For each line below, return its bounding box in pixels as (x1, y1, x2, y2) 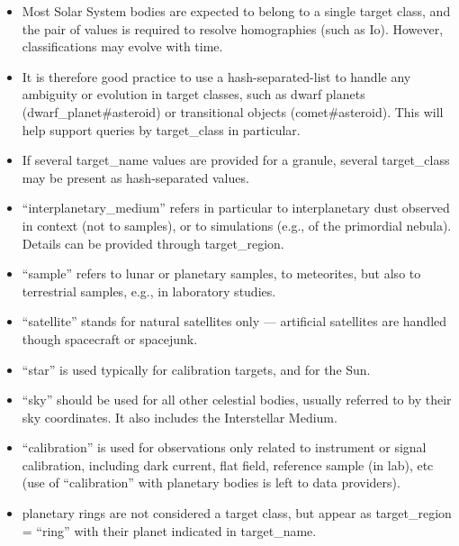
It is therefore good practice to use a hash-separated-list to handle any (22, 67, 411, 86)
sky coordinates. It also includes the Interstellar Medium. (22, 407, 337, 426)
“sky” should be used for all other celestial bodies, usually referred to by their (22, 390, 452, 409)
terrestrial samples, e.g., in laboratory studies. (22, 281, 276, 300)
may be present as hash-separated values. (22, 168, 249, 187)
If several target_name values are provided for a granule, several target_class (22, 150, 450, 169)
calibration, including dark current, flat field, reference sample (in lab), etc (22, 455, 434, 474)
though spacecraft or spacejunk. (22, 329, 198, 348)
